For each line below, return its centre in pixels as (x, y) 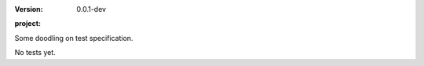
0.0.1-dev (91, 9)
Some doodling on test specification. (74, 38)
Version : (29, 9)
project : (27, 24)
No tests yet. (35, 53)
